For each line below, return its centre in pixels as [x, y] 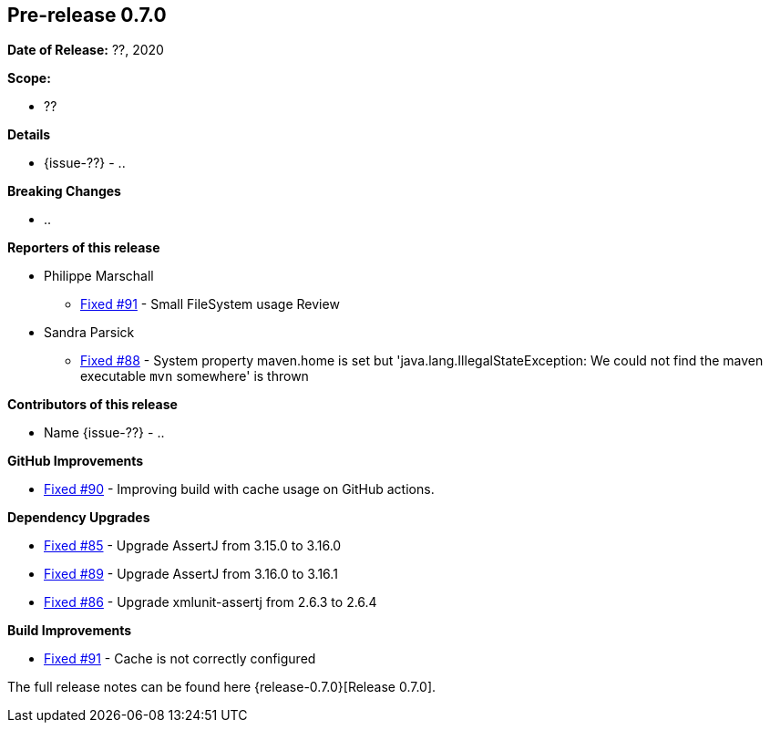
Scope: [29, 78]
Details [29, 135]
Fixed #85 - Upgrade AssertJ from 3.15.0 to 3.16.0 [193, 546]
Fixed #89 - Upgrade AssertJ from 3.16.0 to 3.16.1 [191, 574]
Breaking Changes [64, 191]
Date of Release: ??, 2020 [86, 50]
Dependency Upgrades [79, 518]
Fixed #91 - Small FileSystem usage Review [210, 304]
